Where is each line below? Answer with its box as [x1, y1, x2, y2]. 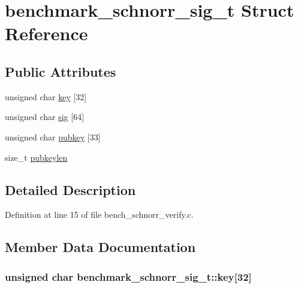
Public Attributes [5, 62, 116, 80]
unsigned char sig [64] [5, 110, 85, 123]
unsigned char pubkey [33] [5, 130, 101, 143]
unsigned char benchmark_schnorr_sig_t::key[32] [5, 269, 252, 284]
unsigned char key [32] [5, 90, 87, 103]
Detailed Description [5, 180, 136, 199]
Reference [5, 21, 88, 46]
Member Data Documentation [5, 238, 196, 256]
